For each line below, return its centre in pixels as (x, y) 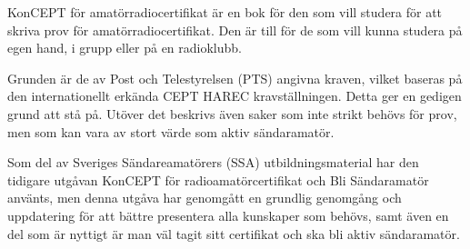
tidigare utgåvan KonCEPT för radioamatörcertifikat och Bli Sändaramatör (218, 179)
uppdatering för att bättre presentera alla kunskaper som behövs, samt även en (228, 215)
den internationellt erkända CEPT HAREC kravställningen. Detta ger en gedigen (235, 96)
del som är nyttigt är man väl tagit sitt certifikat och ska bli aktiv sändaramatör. (234, 233)
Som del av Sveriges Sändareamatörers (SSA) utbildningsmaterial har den (213, 162)
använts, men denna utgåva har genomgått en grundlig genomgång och (205, 198)
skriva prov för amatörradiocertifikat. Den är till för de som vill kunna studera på (235, 30)
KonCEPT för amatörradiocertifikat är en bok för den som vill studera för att (225, 12)
